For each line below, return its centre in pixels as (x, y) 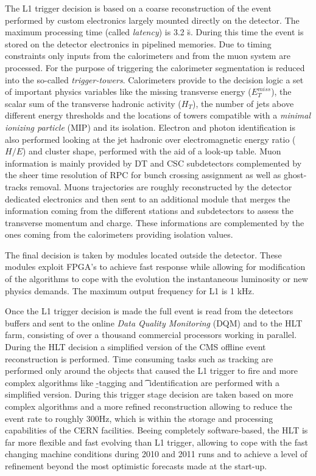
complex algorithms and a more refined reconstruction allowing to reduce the (149, 406)
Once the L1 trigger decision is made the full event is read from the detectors (149, 311)
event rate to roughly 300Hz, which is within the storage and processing (139, 418)
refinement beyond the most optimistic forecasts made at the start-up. (136, 465)
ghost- (295, 175)
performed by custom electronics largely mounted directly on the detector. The (152, 20)
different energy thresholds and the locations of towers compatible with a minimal (158, 115)
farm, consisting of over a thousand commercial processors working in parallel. (151, 335)
